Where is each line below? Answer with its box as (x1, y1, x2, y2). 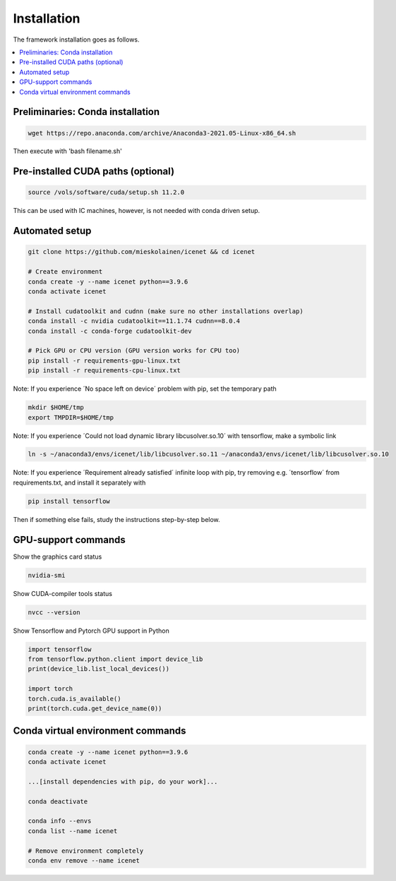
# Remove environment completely (28, 846, 144, 855)
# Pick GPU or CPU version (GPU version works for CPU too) (28, 346, 241, 355)
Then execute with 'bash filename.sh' (13, 147, 123, 155)
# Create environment (28, 268, 103, 276)
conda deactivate (28, 797, 88, 806)
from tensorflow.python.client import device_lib (28, 655, 203, 663)
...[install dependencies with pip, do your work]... (28, 777, 218, 786)
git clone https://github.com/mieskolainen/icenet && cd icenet (28, 248, 256, 256)
